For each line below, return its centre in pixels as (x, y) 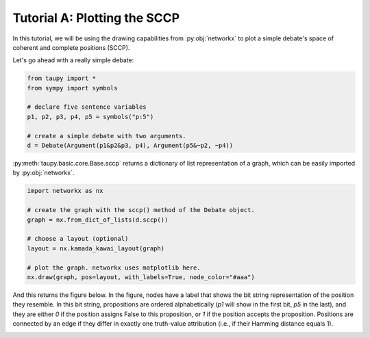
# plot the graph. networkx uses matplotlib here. (114, 268)
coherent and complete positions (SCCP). (71, 47)
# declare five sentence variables (87, 107)
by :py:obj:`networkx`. (44, 173)
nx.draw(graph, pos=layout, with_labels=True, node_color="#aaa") (141, 277)
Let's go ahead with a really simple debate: (73, 60)
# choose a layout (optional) (78, 239)
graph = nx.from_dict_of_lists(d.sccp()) (98, 220)
